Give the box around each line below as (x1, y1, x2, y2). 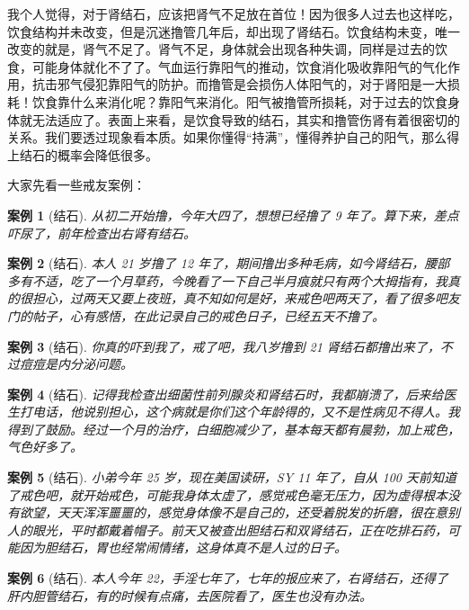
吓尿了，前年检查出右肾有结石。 (7, 223, 196, 242)
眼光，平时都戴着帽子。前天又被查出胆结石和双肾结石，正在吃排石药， (31, 520, 447, 539)
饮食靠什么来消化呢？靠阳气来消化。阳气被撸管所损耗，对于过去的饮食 (31, 92, 447, 111)
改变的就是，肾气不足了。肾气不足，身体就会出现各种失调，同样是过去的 (7, 40, 435, 58)
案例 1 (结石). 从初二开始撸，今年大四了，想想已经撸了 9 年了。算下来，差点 (7, 205, 459, 224)
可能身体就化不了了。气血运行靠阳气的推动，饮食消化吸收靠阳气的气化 (31, 57, 447, 76)
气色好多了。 (7, 437, 83, 456)
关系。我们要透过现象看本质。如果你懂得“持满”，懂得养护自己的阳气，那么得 (7, 128, 460, 147)
